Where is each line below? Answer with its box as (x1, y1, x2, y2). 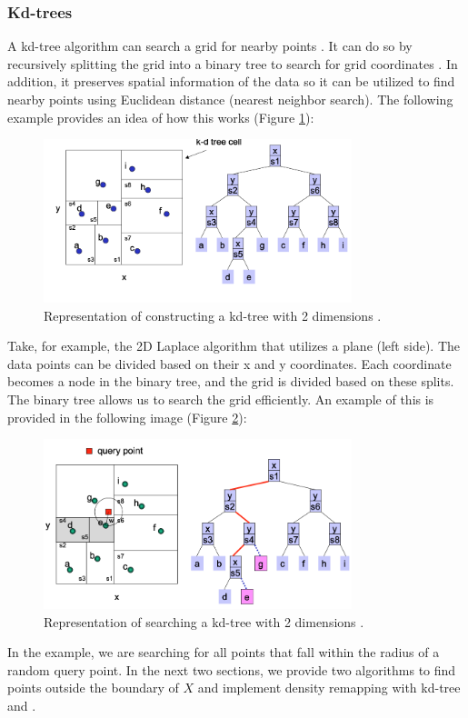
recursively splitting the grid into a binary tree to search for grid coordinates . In (7, 54, 458, 73)
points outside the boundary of (7, 678, 179, 697)
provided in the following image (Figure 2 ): (7, 407, 247, 426)
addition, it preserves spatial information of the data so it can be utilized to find (7, 72, 455, 91)
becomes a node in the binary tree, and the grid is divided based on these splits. (7, 372, 454, 391)
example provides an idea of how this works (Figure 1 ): (7, 107, 314, 126)
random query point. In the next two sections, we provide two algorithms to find (7, 660, 456, 679)
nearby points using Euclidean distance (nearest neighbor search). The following (7, 90, 453, 108)
